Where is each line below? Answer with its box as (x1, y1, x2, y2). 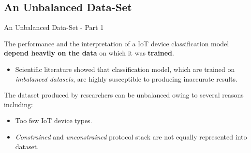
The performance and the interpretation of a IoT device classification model (4, 38, 229, 48)
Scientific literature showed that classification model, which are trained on (15, 64, 235, 74)
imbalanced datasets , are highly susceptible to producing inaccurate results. (15, 73, 237, 83)
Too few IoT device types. (15, 115, 92, 125)
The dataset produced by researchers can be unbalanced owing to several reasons (4, 90, 244, 100)
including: (4, 99, 33, 109)
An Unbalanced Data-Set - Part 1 (4, 22, 104, 32)
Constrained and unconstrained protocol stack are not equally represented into (15, 131, 247, 141)
